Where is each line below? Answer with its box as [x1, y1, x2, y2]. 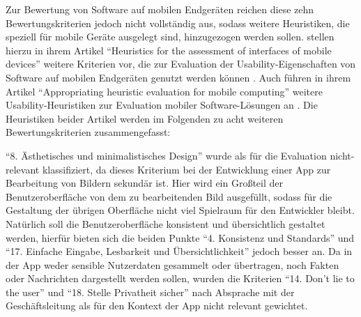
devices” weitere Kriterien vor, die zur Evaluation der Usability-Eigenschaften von [6, 56, 356, 71]
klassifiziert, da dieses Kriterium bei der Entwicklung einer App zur [42, 162, 331, 176]
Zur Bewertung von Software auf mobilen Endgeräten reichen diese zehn [6, 2, 314, 16]
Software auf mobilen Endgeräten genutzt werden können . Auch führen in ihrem [6, 70, 351, 84]
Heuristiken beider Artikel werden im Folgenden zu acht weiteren [6, 111, 284, 125]
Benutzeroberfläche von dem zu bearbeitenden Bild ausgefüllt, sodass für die [6, 189, 332, 203]
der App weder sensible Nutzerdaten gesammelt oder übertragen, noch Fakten [6, 257, 339, 272]
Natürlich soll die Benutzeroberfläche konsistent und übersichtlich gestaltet [6, 216, 325, 231]
